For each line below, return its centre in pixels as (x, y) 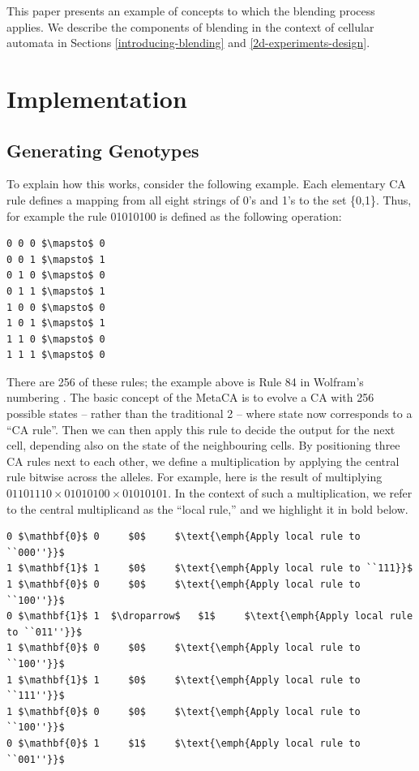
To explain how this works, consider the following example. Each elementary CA (206, 184)
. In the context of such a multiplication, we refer (290, 493)
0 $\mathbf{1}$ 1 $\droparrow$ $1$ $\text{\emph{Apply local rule (210, 616)
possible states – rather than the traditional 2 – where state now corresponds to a (209, 413)
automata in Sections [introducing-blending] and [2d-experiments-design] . (188, 43)
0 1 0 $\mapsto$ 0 (56, 276)
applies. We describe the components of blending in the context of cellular (190, 26)
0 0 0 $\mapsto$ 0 (56, 244)
